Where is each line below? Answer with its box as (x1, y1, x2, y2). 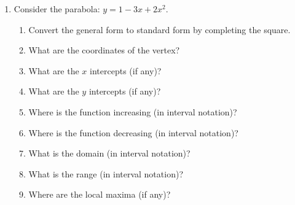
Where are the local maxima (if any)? (28, 188, 171, 201)
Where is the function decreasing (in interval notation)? (28, 126, 238, 139)
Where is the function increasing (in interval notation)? (28, 105, 237, 118)
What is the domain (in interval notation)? (28, 147, 191, 160)
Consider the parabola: (14, 2, 100, 15)
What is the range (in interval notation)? (28, 167, 183, 180)
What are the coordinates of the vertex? (28, 44, 180, 56)
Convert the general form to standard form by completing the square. (28, 23, 291, 36)
